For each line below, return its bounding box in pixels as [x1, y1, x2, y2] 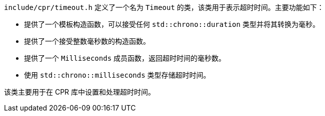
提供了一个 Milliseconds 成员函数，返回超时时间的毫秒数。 [24, 54, 226, 62]
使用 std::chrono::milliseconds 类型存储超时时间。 [24, 71, 210, 79]
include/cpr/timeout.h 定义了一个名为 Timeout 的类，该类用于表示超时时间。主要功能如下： [4, 3, 324, 11]
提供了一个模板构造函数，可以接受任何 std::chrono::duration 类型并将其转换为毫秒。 [24, 20, 319, 28]
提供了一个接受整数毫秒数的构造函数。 [24, 37, 150, 45]
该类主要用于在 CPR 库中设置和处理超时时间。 [4, 88, 155, 96]
